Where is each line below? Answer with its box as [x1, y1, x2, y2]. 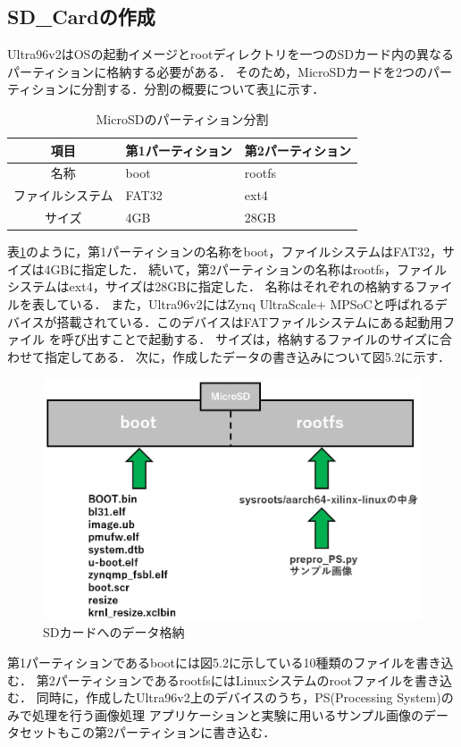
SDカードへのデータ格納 [43, 623, 185, 642]
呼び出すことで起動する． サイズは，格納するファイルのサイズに [61, 330, 440, 348]
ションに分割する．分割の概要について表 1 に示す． [31, 80, 325, 98]
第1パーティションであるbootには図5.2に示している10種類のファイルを [7, 652, 416, 671]
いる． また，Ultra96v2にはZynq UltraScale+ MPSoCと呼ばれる [69, 294, 435, 313]
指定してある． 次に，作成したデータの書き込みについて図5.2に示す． [44, 347, 451, 365]
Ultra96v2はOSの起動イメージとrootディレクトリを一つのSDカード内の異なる [7, 45, 454, 63]
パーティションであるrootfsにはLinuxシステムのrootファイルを [54, 670, 415, 689]
